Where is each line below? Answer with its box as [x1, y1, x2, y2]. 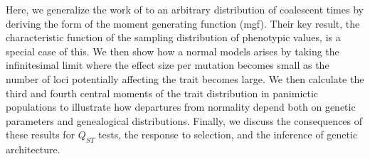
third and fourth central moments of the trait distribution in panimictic [6, 85, 319, 100]
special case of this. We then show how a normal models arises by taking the [6, 43, 339, 58]
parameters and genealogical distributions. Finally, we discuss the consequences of [6, 113, 363, 128]
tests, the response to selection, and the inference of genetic [98, 127, 358, 142]
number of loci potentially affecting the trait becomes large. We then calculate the [6, 71, 364, 86]
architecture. [6, 142, 60, 157]
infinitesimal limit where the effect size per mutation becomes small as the [6, 57, 329, 72]
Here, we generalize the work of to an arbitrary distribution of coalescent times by [6, 2, 364, 16]
